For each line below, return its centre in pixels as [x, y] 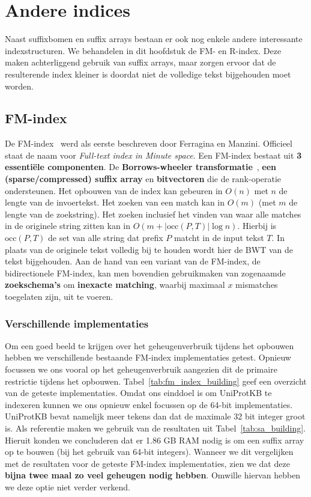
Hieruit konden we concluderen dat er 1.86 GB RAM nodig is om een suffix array [155, 440]
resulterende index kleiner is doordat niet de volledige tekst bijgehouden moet [148, 74]
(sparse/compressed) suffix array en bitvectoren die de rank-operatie [143, 179]
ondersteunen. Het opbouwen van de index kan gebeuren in [114, 190]
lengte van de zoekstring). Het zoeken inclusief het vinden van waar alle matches [153, 214]
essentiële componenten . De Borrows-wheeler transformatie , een [141, 167]
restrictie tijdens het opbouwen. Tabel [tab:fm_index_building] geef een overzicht [156, 381]
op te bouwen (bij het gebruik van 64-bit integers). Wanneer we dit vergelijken [149, 452]
